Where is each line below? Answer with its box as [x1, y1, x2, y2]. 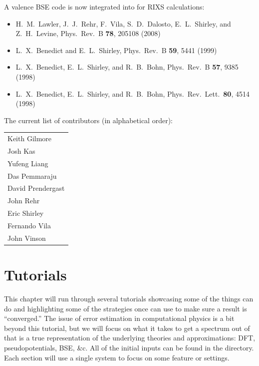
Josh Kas [7, 145, 35, 156]
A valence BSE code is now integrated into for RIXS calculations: [4, 2, 205, 12]
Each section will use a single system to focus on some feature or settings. [4, 352, 230, 362]
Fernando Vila [7, 220, 51, 230]
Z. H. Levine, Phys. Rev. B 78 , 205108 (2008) [15, 28, 161, 39]
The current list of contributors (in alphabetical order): [4, 115, 173, 125]
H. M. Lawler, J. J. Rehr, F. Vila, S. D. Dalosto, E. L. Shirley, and [15, 18, 231, 29]
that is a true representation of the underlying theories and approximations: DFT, [4, 332, 256, 343]
